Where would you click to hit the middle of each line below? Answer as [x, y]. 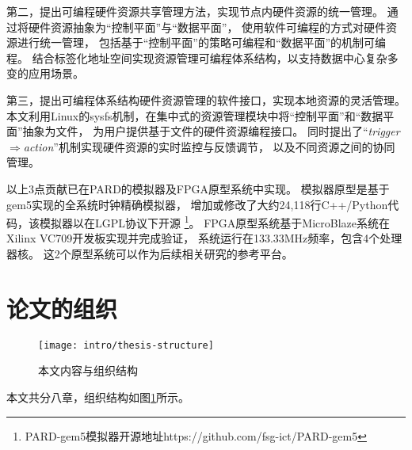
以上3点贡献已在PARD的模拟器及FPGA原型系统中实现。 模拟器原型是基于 [198, 188]
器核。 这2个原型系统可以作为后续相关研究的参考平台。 [150, 253]
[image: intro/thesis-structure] [126, 345]
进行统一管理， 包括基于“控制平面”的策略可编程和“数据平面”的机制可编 [202, 42]
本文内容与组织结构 [88, 370]
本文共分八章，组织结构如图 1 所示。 [98, 397]
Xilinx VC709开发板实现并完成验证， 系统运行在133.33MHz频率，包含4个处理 [204, 238]
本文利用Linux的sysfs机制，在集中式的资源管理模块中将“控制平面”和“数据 [195, 115]
